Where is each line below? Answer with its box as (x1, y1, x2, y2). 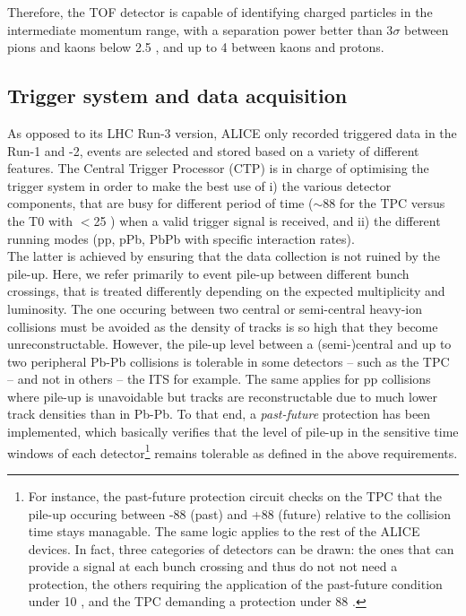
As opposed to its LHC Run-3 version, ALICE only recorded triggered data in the (7, 123, 457, 142)
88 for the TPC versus (323, 194, 445, 213)
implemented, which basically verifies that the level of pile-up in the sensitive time (7, 422, 459, 441)
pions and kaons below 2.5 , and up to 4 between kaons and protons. (7, 38, 384, 56)
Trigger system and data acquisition (7, 82, 348, 109)
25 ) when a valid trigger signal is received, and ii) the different (93, 211, 441, 230)
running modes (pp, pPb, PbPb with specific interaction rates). (7, 229, 355, 247)
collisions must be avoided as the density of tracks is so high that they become (7, 317, 438, 335)
